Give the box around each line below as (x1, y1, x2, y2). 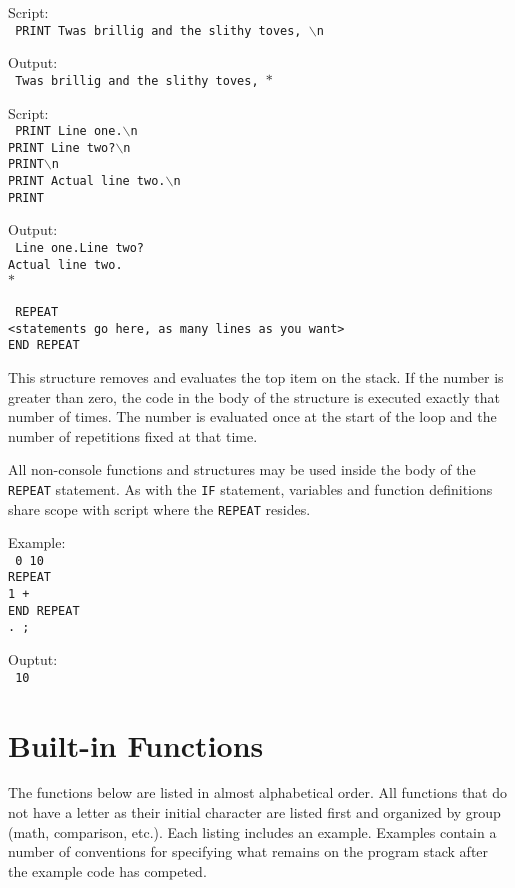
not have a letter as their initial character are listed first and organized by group (8, 802, 501, 823)
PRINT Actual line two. (8, 174, 166, 189)
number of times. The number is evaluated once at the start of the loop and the (8, 406, 497, 427)
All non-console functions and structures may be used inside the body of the (8, 459, 476, 480)
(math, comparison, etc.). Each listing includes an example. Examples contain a (8, 821, 497, 842)
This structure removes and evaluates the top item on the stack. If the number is (8, 366, 504, 387)
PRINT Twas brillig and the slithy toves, (15, 23, 302, 38)
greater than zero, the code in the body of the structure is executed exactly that (8, 386, 500, 407)
